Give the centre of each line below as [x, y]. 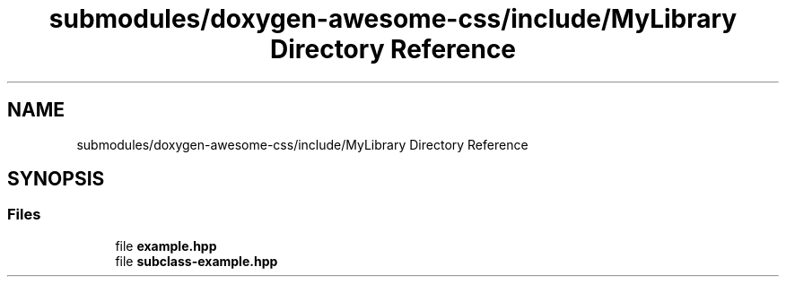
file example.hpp [166, 245]
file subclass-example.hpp [196, 261]
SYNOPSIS [56, 179]
